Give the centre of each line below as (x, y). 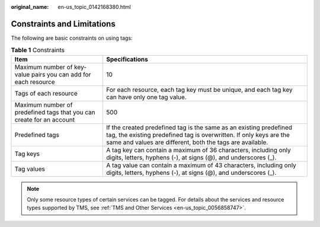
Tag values (30, 169)
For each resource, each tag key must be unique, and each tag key (199, 89)
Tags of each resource (46, 93)
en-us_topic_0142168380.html (94, 7)
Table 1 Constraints (38, 50)
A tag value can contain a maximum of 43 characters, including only (201, 165)
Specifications (127, 59)
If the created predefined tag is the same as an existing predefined (199, 127)
